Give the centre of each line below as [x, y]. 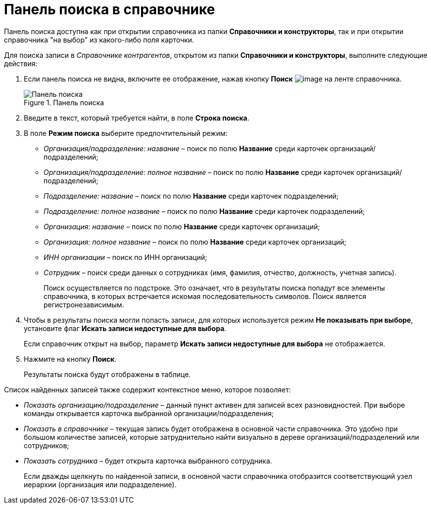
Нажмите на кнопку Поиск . [70, 359]
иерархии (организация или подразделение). [100, 484]
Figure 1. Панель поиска [64, 102]
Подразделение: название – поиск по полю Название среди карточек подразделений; [191, 196]
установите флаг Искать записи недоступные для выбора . [125, 328]
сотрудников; [47, 445]
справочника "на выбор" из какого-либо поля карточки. [99, 40]
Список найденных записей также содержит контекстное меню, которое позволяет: [147, 389]
